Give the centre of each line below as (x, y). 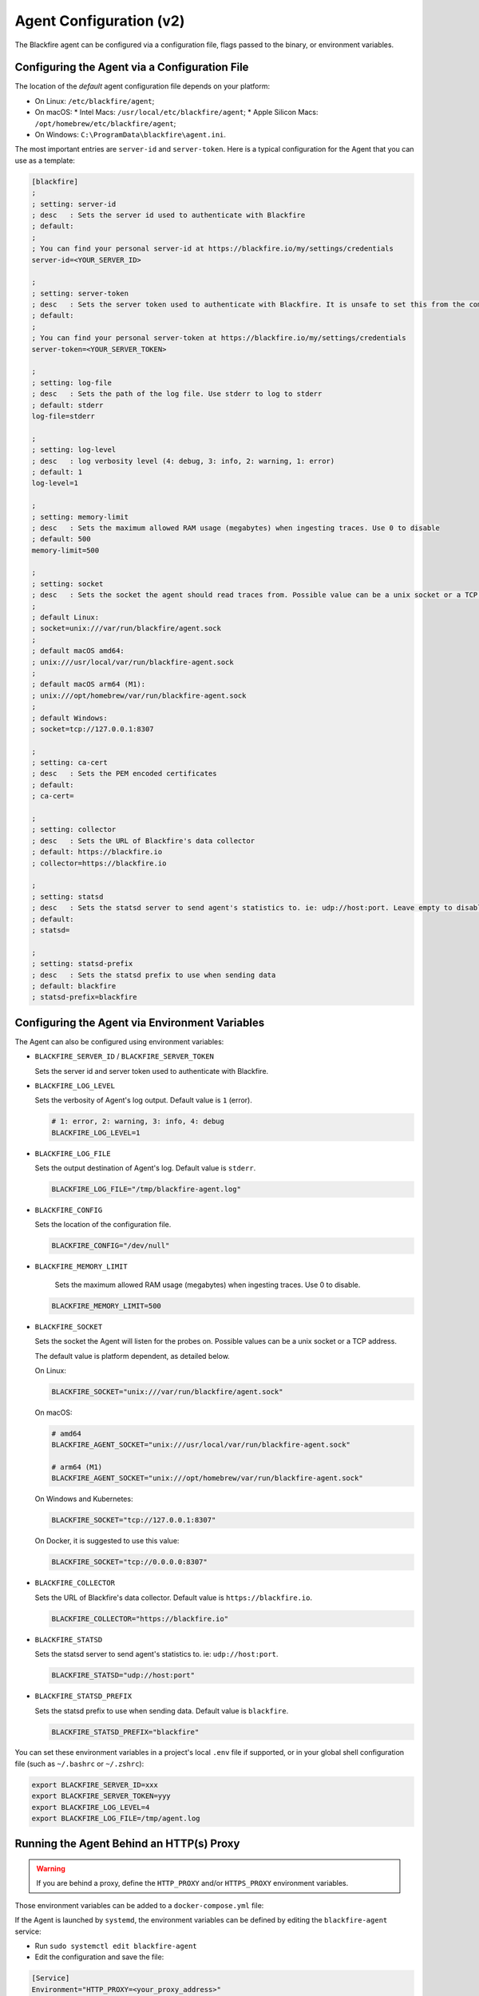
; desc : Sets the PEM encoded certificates (124, 774)
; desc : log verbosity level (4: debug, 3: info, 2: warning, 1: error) (183, 461)
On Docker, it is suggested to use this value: (107, 1541)
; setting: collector (74, 830)
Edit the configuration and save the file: (99, 1957)
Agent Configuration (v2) (100, 21)
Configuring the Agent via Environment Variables (140, 1022)
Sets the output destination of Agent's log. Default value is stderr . (145, 1168)
